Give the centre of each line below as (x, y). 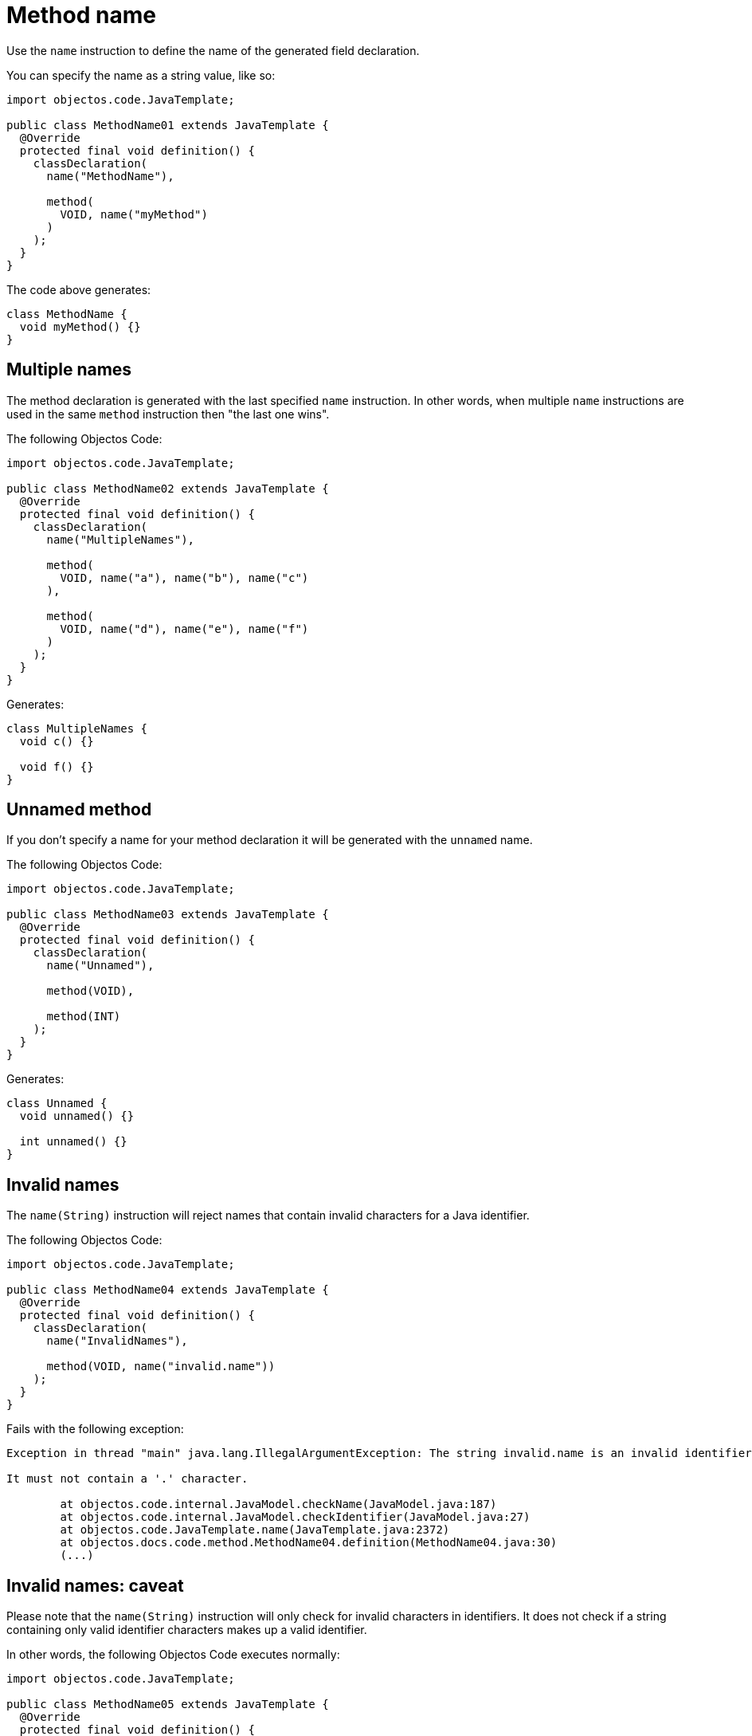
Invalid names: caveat (95, 1585)
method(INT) (84, 1017)
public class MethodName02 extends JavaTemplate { (168, 488)
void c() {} (57, 741)
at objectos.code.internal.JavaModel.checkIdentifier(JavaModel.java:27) (295, 1517)
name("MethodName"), (110, 176)
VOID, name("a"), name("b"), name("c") (184, 577)
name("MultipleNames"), (121, 539)
